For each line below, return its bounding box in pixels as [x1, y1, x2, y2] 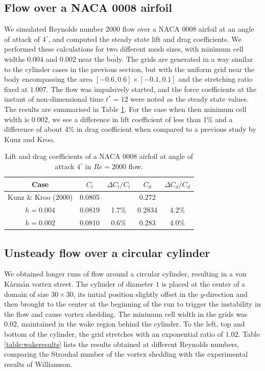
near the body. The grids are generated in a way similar [78, 53, 253, 64]
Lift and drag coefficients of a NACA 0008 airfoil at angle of [5, 151, 193, 161]
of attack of [4, 33, 40, 44]
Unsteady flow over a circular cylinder [4, 244, 210, 260]
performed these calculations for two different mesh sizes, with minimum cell [4, 43, 244, 54]
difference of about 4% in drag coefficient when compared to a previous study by [4, 124, 256, 134]
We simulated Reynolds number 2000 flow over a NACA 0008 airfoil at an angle [4, 24, 254, 34]
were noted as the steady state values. [130, 94, 249, 104]
